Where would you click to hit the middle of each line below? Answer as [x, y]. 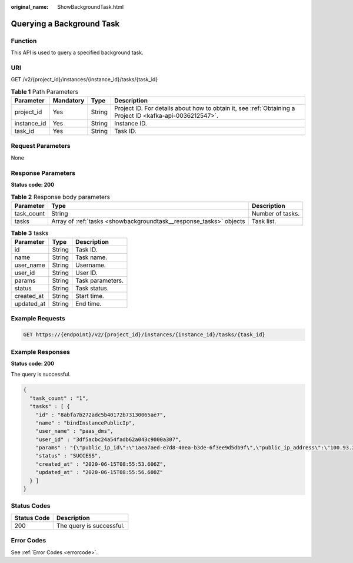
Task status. [92, 289]
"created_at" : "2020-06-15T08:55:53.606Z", [101, 464]
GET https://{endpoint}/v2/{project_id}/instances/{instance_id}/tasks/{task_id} [144, 335]
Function [24, 41]
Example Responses [41, 352]
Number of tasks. [276, 213]
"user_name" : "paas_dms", [75, 431]
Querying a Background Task [65, 24]
